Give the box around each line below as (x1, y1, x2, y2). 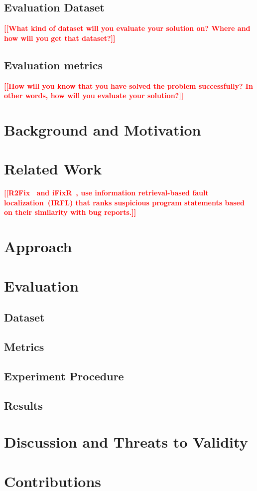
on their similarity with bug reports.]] (4, 207, 136, 217)
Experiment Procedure (4, 368, 124, 383)
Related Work (4, 159, 102, 179)
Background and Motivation (4, 119, 201, 140)
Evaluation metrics (4, 57, 103, 72)
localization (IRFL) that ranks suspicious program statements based (4, 197, 245, 207)
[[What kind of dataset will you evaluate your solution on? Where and (4, 23, 251, 33)
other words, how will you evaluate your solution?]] (4, 90, 184, 101)
